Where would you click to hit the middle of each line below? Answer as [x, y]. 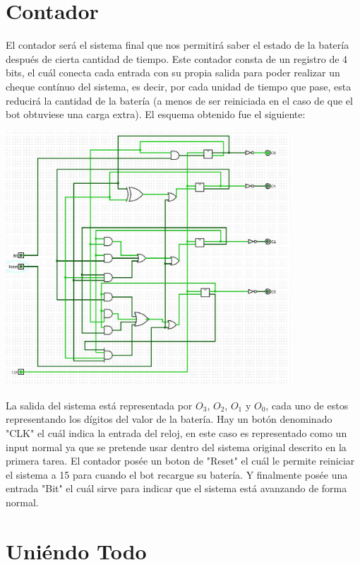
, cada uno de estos [307, 405]
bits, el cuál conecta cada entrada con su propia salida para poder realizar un [173, 72]
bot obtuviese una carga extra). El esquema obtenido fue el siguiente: [156, 114]
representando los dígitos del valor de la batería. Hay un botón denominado [169, 419]
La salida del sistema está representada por [99, 405]
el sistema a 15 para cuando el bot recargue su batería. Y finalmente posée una [177, 474]
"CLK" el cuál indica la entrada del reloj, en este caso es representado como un [176, 432]
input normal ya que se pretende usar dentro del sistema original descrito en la [176, 447]
